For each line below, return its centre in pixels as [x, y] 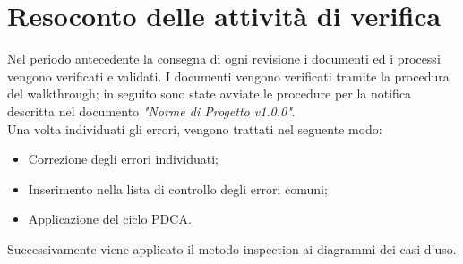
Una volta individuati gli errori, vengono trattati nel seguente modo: [195, 128]
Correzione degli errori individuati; [123, 159]
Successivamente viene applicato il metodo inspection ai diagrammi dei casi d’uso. [232, 248]
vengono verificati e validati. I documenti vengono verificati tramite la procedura [228, 76]
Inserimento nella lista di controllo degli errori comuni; [178, 188]
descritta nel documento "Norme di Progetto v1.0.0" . [151, 111]
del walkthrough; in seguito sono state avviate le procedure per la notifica [210, 94]
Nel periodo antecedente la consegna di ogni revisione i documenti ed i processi [224, 59]
